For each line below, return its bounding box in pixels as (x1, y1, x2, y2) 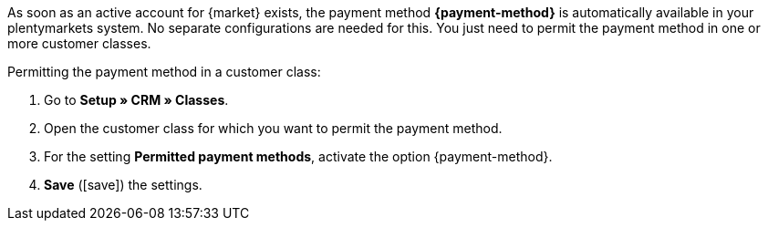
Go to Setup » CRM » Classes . (44, 92, 229, 108)
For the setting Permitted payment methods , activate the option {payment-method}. (44, 149, 553, 164)
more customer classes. (7, 36, 151, 51)
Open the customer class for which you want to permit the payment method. (44, 120, 503, 136)
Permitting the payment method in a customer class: (7, 64, 321, 79)
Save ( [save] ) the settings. (44, 177, 202, 192)
